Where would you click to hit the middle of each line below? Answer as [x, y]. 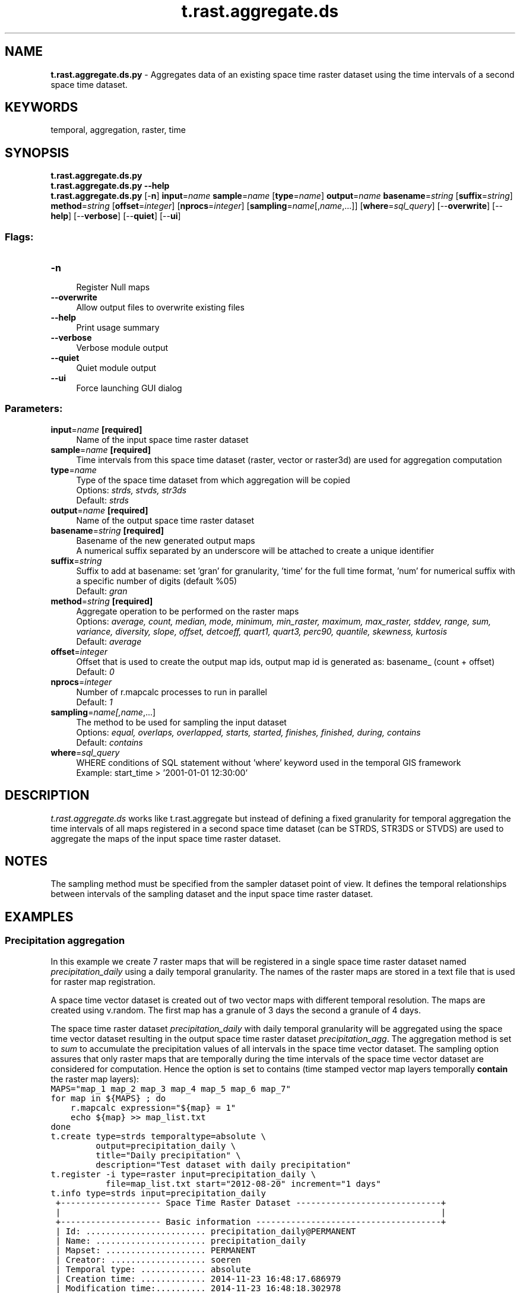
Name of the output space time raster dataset [165, 520]
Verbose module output [122, 348]
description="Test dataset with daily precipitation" [223, 1164]
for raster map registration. [103, 981]
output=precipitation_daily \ [166, 1145]
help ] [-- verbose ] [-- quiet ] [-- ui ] [116, 216]
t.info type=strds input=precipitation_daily [158, 1193]
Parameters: [34, 409]
